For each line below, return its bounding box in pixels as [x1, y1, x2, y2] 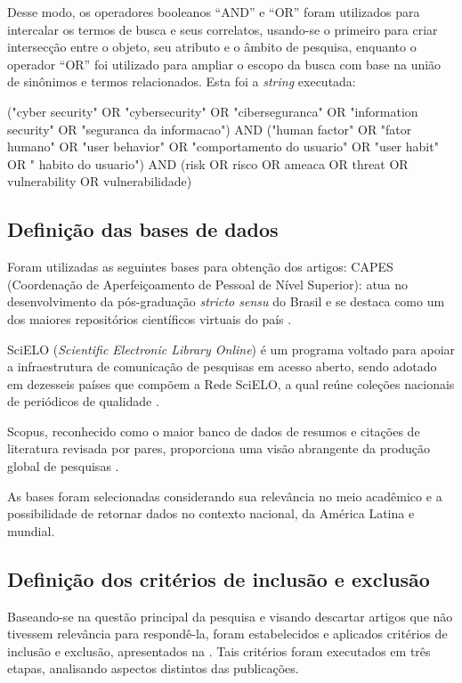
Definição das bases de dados [7, 215, 279, 243]
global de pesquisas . [7, 457, 119, 476]
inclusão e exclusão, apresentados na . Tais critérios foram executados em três [7, 641, 431, 660]
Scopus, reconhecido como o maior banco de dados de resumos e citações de [7, 421, 420, 440]
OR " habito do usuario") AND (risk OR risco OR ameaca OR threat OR [7, 154, 409, 173]
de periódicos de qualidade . [7, 392, 159, 411]
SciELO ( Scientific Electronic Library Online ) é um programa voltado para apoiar [7, 339, 456, 358]
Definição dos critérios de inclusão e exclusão [7, 565, 430, 592]
